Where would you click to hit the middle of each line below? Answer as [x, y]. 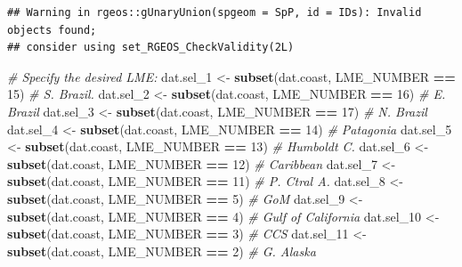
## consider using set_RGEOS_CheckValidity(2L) [151, 48]
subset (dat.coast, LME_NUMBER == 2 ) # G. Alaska [162, 251]
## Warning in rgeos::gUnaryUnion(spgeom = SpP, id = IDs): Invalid [215, 12]
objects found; [52, 30]
